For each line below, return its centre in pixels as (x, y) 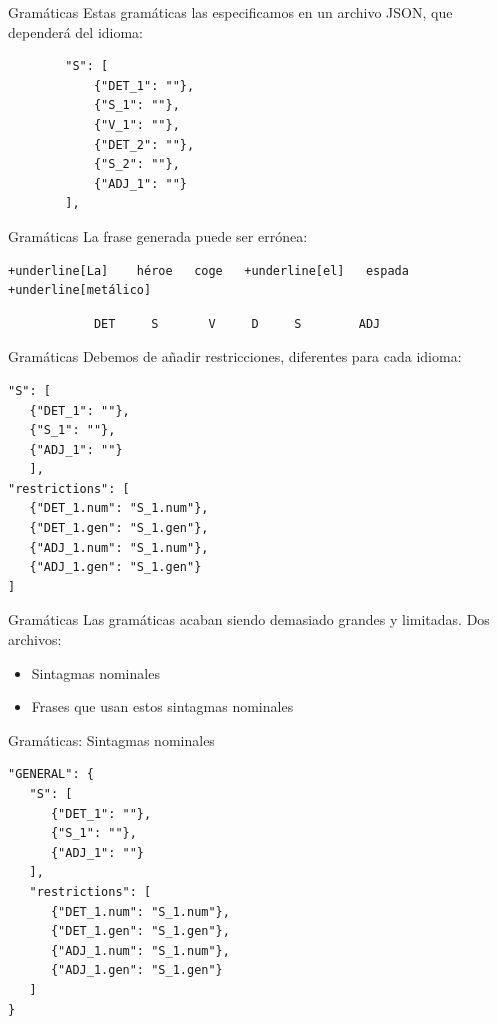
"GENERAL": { (51, 774)
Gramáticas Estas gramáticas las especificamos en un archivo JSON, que (230, 12)
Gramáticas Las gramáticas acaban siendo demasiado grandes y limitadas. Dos (249, 619)
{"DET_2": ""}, (144, 144)
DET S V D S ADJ (237, 323)
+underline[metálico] (80, 290)
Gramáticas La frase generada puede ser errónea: (158, 235)
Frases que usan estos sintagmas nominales (162, 706)
